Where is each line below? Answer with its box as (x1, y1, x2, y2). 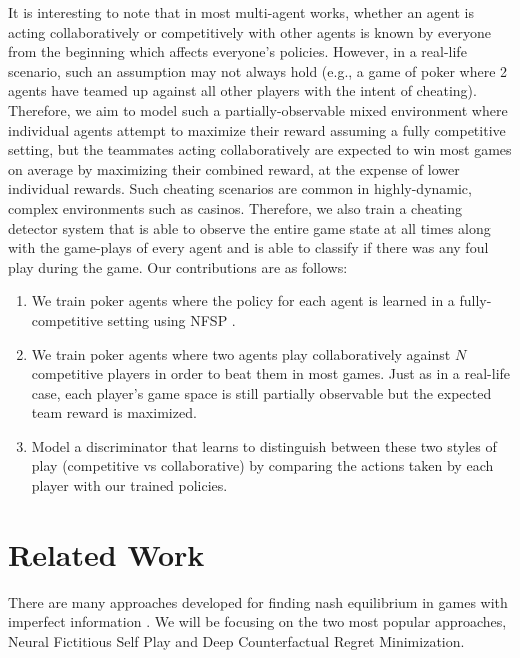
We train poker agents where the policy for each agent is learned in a (31, 290, 455, 311)
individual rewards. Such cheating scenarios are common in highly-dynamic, (8, 178, 472, 199)
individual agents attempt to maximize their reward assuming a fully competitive (8, 119, 506, 140)
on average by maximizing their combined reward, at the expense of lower (8, 158, 460, 179)
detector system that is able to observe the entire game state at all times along (8, 217, 491, 238)
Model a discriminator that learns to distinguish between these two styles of (31, 435, 497, 456)
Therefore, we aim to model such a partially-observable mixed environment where (8, 99, 508, 120)
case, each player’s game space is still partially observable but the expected (31, 382, 492, 403)
